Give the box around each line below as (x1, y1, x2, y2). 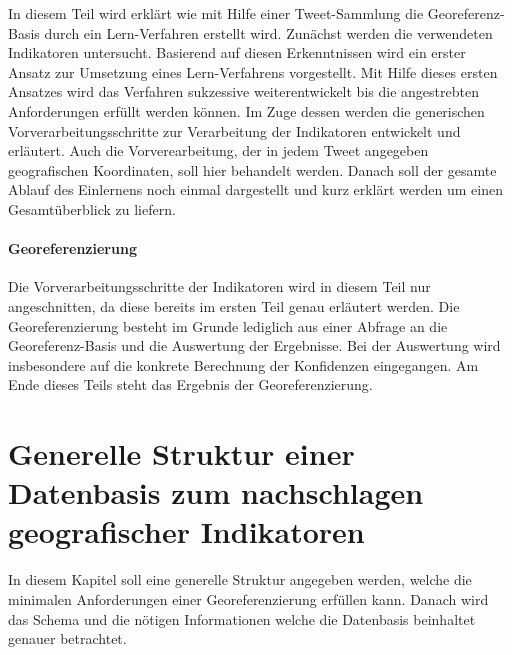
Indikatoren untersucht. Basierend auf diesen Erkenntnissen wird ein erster (8, 42, 466, 63)
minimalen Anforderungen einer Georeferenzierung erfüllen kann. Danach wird (8, 588, 489, 609)
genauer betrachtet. (8, 628, 127, 649)
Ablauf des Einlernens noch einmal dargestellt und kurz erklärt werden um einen (8, 179, 503, 200)
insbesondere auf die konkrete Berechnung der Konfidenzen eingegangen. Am (8, 354, 479, 375)
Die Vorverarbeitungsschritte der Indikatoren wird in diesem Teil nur (8, 276, 431, 297)
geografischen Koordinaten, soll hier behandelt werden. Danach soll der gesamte (8, 159, 497, 180)
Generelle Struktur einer (8, 433, 355, 474)
